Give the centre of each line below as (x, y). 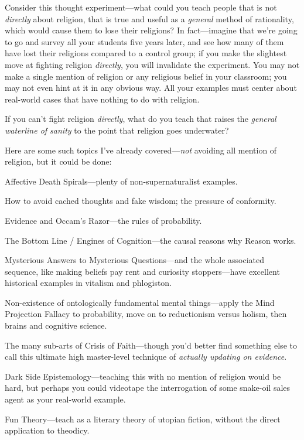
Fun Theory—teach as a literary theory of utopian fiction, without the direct (143, 419)
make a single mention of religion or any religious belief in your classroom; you (146, 76)
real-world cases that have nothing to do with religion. (102, 99)
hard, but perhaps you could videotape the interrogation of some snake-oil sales (148, 388)
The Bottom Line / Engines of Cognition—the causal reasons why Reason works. (151, 240)
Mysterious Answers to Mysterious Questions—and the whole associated (135, 260)
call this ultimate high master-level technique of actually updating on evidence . (146, 357)
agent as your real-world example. (65, 399)
